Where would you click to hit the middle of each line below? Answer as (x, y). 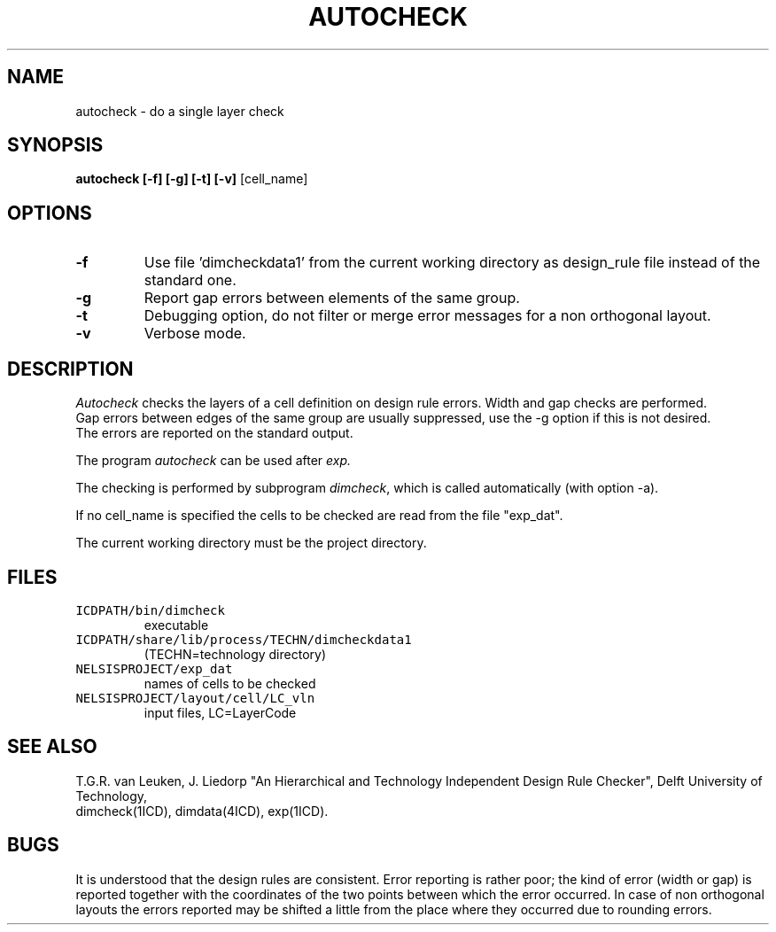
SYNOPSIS (55, 145)
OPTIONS (50, 213)
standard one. (190, 280)
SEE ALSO (52, 747)
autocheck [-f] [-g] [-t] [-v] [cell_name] (192, 179)
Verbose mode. (195, 334)
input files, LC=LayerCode (220, 712)
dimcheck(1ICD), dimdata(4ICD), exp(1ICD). (202, 811)
